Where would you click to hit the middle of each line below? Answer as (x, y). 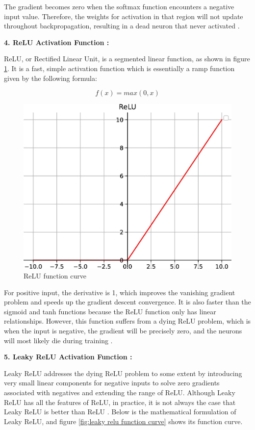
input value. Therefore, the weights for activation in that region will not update (124, 16)
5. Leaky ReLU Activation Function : (68, 357)
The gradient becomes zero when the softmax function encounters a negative (119, 6)
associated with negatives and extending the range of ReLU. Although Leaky (120, 392)
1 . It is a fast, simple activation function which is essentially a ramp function (119, 68)
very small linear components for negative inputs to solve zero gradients (112, 383)
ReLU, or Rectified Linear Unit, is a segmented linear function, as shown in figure (127, 59)
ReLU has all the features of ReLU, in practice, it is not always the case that (120, 402)
